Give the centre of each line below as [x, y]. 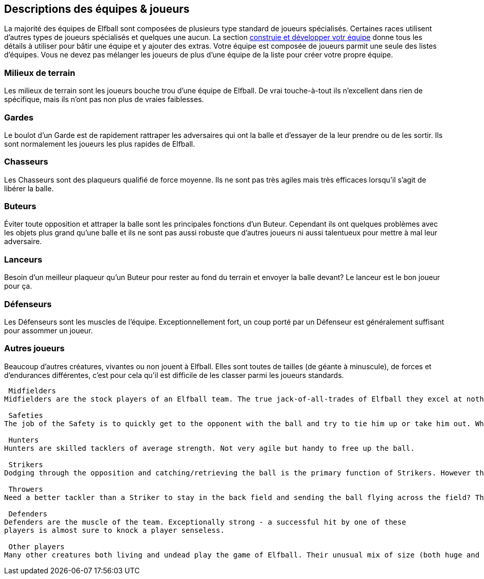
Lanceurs [23, 259]
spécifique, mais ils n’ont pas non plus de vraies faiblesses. [104, 99]
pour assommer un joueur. [48, 330]
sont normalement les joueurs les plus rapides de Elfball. [100, 144]
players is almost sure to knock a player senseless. [114, 530]
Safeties [26, 415]
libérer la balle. [29, 188]
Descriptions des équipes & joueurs [97, 9]
